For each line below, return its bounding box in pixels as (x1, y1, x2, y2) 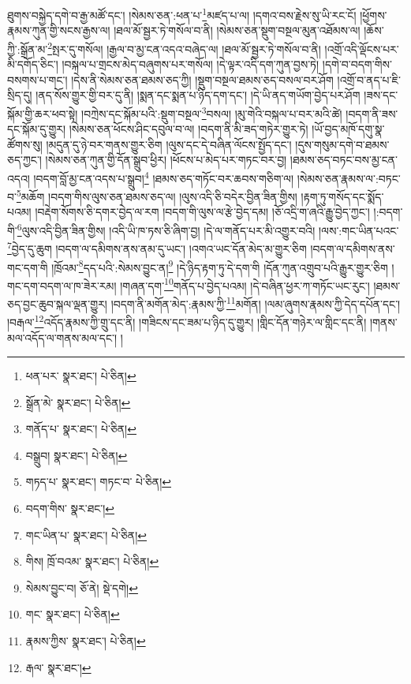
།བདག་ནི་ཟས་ (346, 105, 398, 121)
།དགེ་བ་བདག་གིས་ (322, 56, 392, 73)
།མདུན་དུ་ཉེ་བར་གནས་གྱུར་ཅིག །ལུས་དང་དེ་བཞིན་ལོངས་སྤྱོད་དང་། (46, 136, 292, 152)
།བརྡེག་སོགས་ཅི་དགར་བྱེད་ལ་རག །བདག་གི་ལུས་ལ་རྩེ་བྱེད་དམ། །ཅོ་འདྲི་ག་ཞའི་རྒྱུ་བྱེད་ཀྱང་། (35, 204, 370, 220)
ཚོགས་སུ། (7, 136, 43, 152)
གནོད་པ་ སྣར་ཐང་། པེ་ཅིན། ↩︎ (25, 420, 136, 437)
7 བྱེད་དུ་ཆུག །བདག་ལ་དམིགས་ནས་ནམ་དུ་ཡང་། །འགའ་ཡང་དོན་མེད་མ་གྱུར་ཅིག (7, 238, 307, 256)
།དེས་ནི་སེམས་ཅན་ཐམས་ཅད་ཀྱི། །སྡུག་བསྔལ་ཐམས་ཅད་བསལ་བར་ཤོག (71, 71, 334, 88)
